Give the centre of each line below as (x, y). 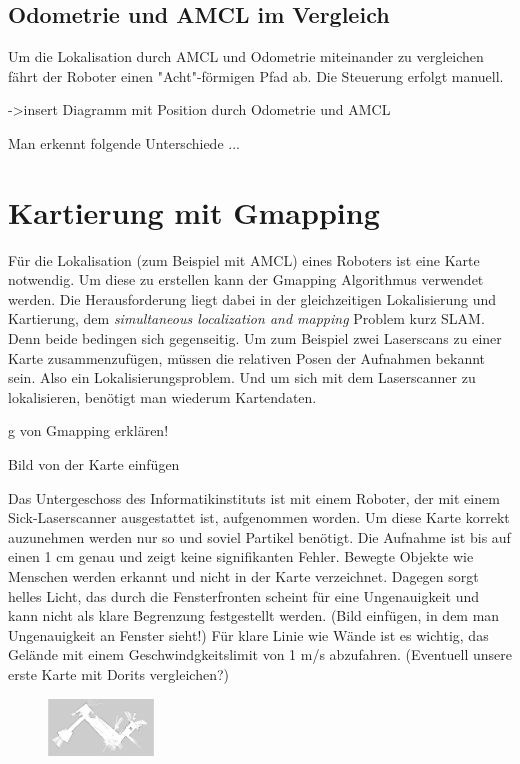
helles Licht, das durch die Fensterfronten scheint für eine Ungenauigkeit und (244, 595)
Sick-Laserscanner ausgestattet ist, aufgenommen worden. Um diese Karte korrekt (259, 517)
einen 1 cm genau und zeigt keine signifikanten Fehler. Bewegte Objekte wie (241, 556)
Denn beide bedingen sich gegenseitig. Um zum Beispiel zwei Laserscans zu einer (255, 338)
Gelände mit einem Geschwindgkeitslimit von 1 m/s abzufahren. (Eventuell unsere (260, 654)
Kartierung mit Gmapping (194, 211)
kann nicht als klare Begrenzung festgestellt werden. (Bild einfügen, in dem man (254, 615)
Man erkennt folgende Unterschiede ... (124, 142)
